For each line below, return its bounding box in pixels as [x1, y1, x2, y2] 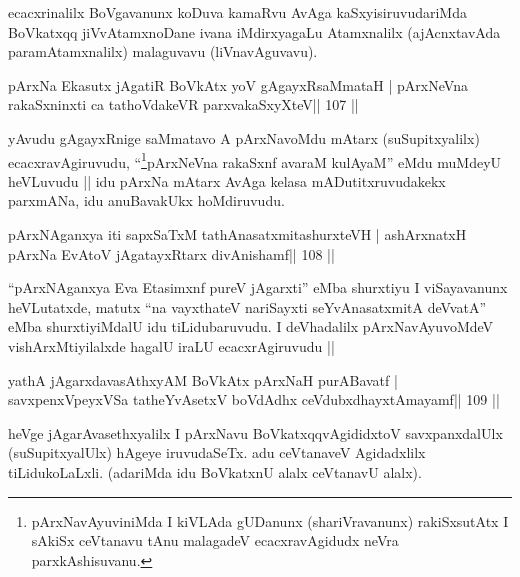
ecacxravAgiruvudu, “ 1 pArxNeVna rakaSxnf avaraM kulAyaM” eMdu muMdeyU [8, 148, 502, 172]
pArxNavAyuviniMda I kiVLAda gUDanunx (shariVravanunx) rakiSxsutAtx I [31, 510, 509, 531]
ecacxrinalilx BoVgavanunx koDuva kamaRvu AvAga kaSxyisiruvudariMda [8, 2, 467, 22]
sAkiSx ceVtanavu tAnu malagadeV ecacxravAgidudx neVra [31, 530, 399, 551]
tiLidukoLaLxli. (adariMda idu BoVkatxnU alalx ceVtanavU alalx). [8, 461, 422, 482]
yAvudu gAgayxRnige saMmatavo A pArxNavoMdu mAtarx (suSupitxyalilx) [8, 127, 480, 148]
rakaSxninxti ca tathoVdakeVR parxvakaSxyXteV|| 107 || [8, 94, 359, 115]
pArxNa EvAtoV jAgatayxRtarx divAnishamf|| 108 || [8, 243, 335, 264]
